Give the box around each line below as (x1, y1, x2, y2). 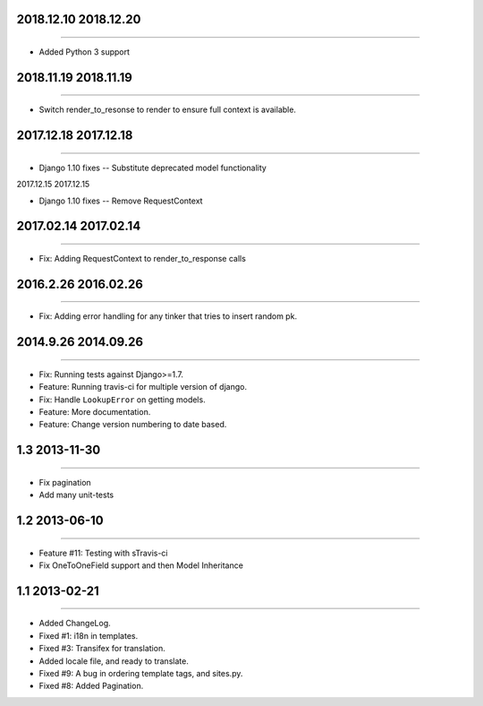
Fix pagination (38, 477, 91, 487)
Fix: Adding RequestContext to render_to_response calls (38, 254, 246, 264)
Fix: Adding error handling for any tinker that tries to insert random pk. (38, 311, 298, 322)
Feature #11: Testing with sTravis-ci (38, 547, 169, 558)
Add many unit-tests (38, 489, 114, 501)
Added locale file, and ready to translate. (38, 655, 190, 667)
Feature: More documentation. (38, 407, 151, 417)
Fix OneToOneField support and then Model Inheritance (38, 560, 243, 571)
